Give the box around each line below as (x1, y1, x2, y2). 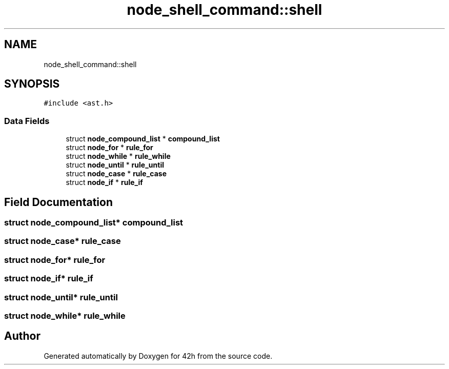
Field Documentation (4, 195, 113, 209)
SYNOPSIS (4, 77, 60, 91)
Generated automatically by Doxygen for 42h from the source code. (44, 351, 273, 360)
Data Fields (4, 115, 50, 126)
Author (4, 330, 40, 343)
